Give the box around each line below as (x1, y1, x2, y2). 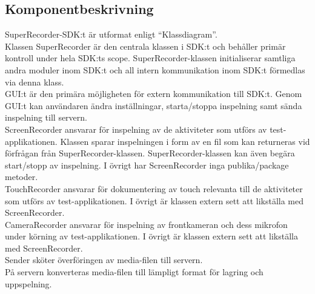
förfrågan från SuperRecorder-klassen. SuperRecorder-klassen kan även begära (5, 147, 295, 159)
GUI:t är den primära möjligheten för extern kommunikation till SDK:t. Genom (5, 87, 302, 100)
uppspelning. (5, 277, 52, 290)
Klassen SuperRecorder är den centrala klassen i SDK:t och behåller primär (5, 39, 286, 52)
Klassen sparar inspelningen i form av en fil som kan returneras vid (60, 135, 310, 147)
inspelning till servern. (5, 111, 87, 124)
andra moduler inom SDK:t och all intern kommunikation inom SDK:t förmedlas (5, 63, 305, 76)
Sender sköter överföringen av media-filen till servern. (5, 253, 203, 266)
